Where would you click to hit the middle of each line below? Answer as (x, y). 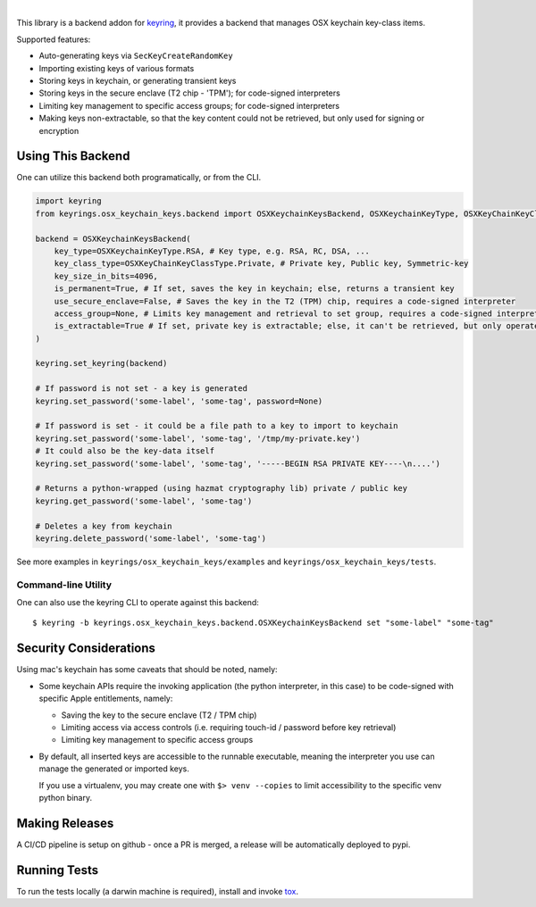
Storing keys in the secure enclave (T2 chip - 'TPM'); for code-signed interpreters (190, 93)
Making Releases (65, 823)
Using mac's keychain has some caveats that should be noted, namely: (147, 670)
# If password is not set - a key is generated (141, 389)
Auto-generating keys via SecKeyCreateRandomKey (136, 56)
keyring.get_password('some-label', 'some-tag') (144, 501)
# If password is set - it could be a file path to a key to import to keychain (217, 426)
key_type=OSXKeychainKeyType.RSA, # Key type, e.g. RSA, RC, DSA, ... (212, 251)
